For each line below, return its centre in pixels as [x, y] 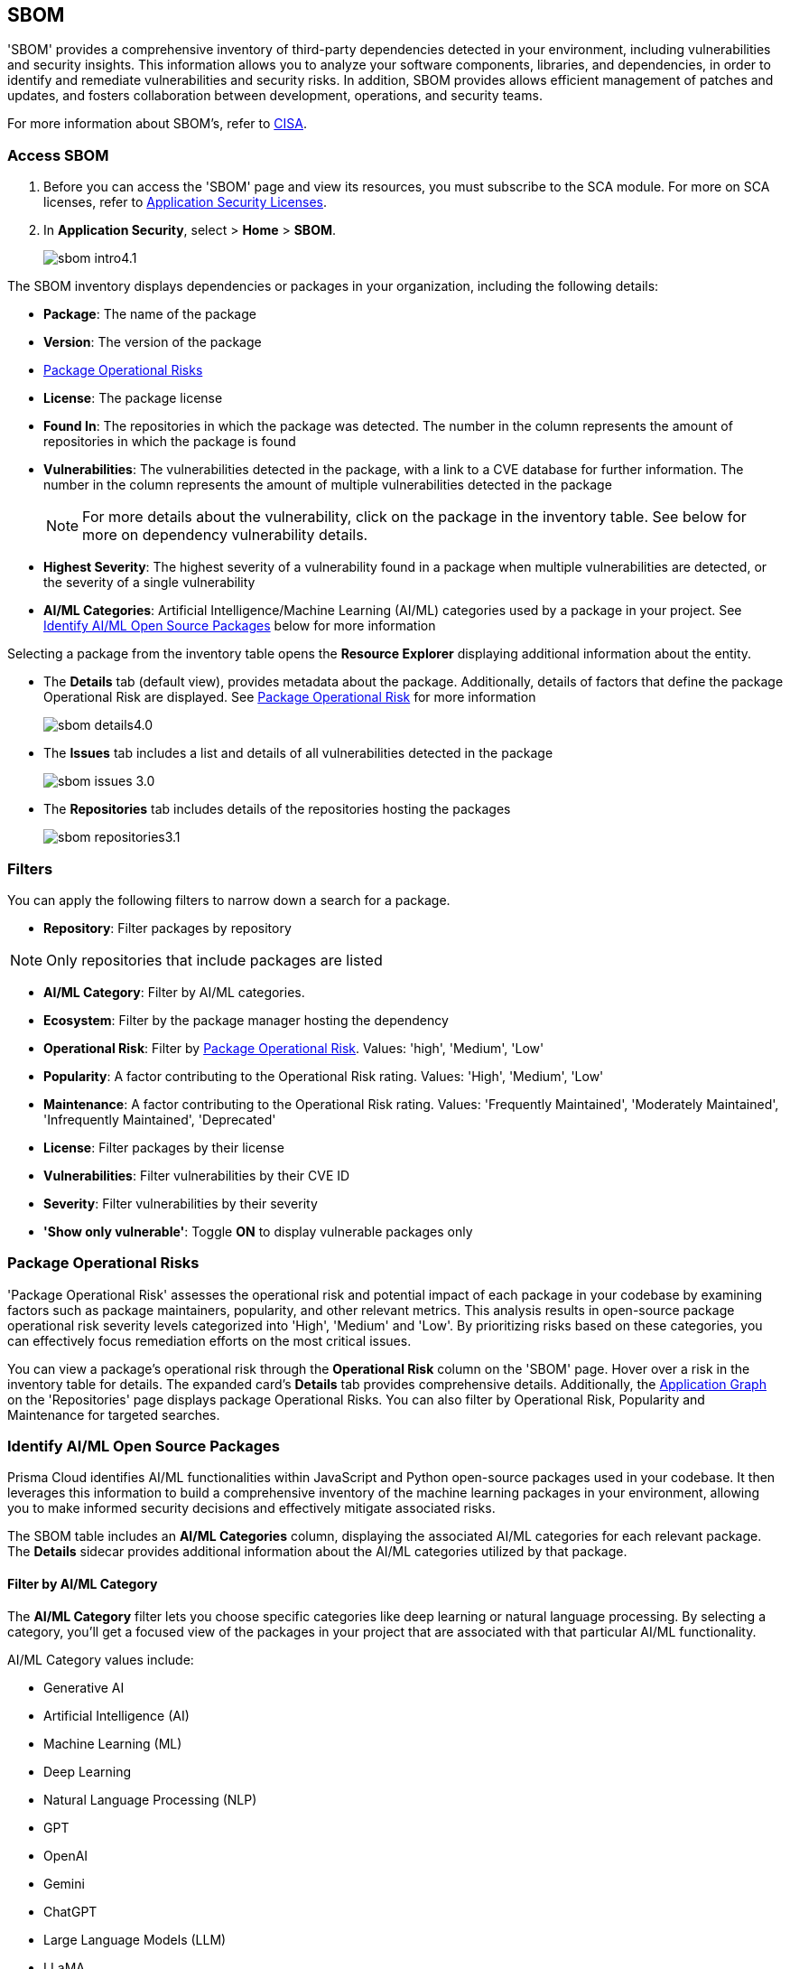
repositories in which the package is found [170, 442]
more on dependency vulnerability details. [225, 535]
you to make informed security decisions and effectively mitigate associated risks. [251, 1508]
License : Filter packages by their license [164, 1147]
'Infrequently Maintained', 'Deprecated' [160, 1119]
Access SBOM [58, 155]
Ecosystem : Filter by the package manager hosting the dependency [246, 1020]
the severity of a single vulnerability [149, 583]
